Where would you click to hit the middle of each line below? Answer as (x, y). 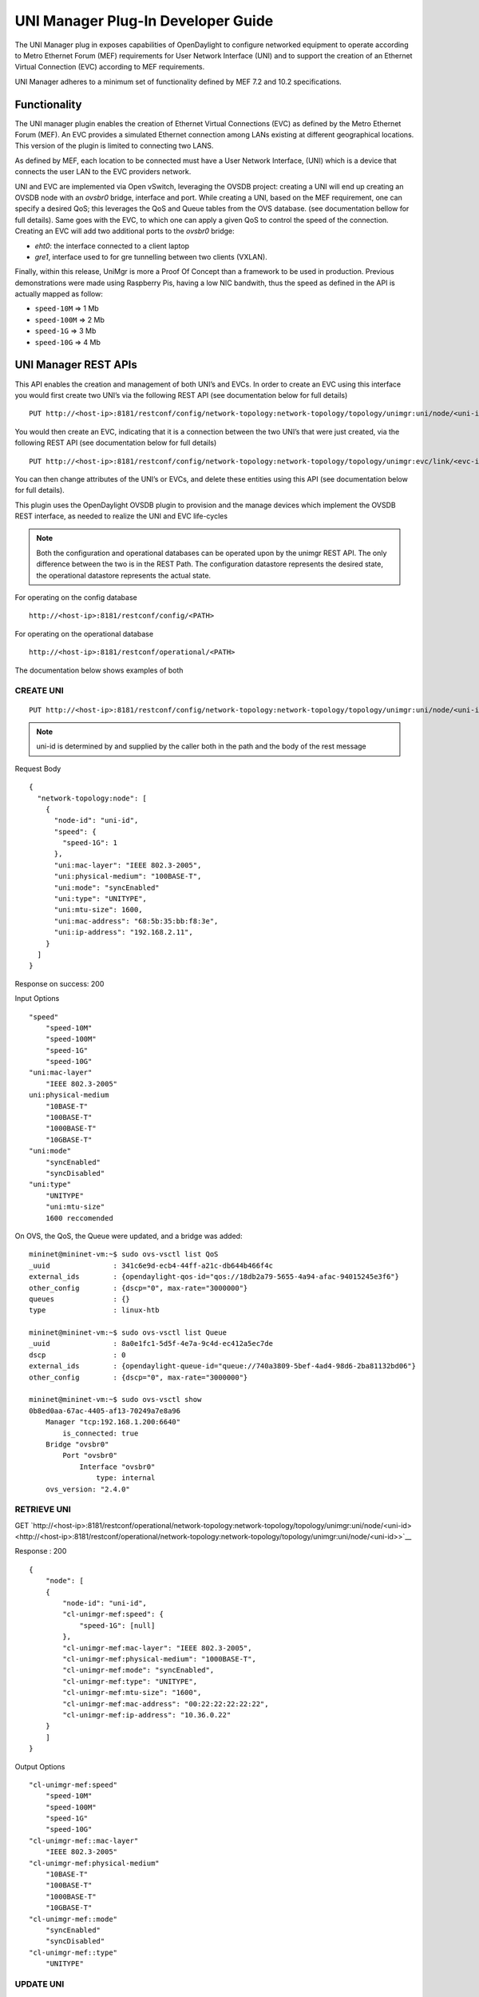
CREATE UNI (39, 691)
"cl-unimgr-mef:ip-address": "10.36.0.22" (147, 1715)
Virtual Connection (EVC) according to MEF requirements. (110, 67)
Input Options (37, 998)
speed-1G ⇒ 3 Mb (65, 331)
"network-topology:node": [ (92, 798)
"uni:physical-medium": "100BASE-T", (128, 876)
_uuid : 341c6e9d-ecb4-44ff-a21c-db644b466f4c (151, 1265)
